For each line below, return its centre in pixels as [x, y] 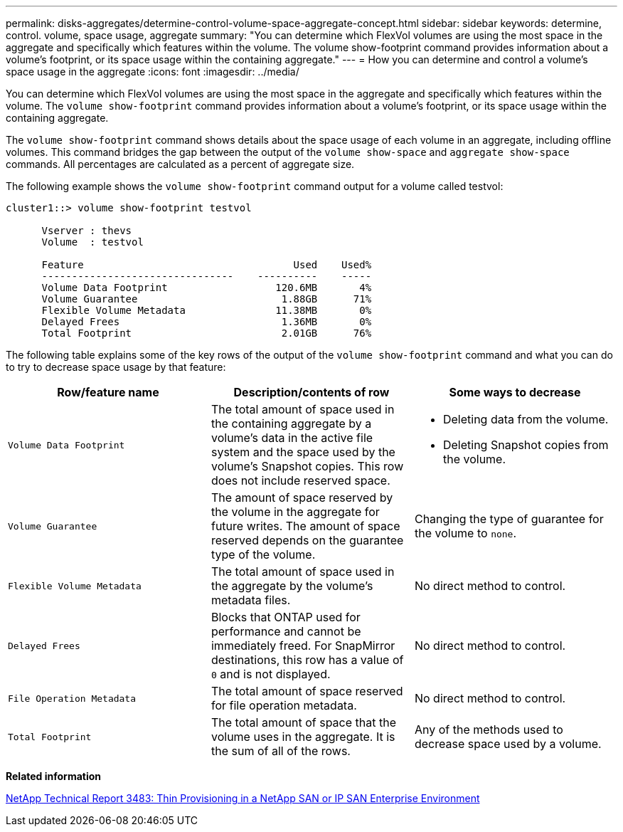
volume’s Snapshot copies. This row [307, 466]
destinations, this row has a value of [307, 660]
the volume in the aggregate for [295, 512]
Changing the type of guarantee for [509, 519]
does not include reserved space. [300, 480]
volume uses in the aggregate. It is [303, 737]
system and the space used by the [303, 452]
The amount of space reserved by [302, 497]
